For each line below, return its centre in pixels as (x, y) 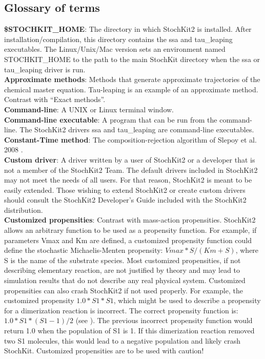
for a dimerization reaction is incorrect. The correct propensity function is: (121, 310)
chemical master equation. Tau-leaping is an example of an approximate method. (131, 89)
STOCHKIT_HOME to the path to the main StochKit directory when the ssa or (132, 59)
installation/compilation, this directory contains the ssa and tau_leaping (118, 39)
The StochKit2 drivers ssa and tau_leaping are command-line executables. (137, 129)
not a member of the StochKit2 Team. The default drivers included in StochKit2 (131, 169)
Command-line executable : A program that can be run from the (111, 119)
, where (247, 250)
